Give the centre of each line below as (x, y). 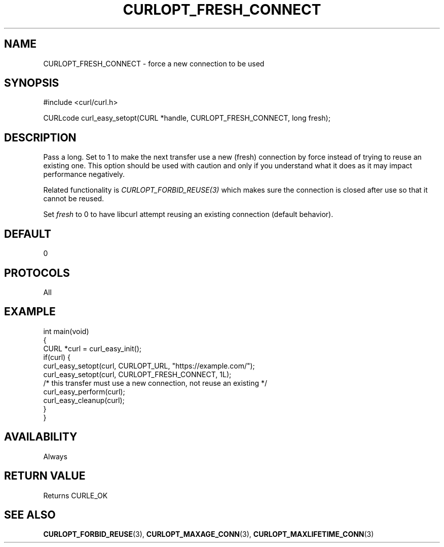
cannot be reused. (74, 199)
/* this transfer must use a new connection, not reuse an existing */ (155, 383)
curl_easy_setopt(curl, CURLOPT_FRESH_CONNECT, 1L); (137, 374)
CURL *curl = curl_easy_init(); (92, 348)
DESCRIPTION (40, 137)
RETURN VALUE (45, 476)
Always (55, 456)
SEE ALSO (30, 515)
